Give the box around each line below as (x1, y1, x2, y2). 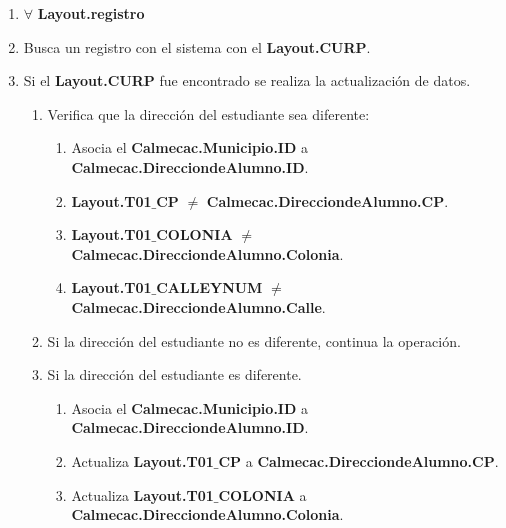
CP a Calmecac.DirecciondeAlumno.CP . (218, 450, 499, 471)
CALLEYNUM (156, 277, 263, 298)
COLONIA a (218, 484, 307, 505)
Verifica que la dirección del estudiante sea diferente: (47, 103, 370, 124)
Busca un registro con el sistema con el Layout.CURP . (23, 36, 371, 57)
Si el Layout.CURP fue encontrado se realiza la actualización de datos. (23, 70, 471, 91)
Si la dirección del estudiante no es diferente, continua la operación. (47, 330, 461, 351)
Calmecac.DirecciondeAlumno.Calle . (71, 296, 326, 317)
